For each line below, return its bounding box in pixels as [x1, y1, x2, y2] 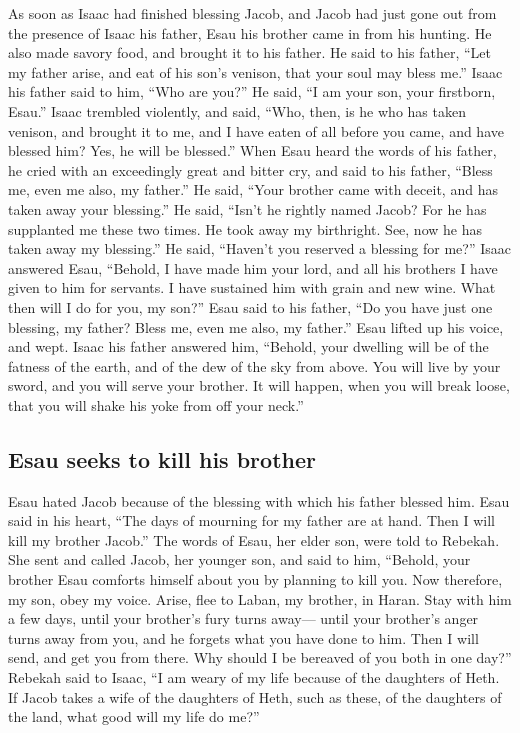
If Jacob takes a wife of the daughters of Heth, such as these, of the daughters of [8, 686, 502, 707]
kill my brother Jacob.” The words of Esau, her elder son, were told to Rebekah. [8, 529, 500, 550]
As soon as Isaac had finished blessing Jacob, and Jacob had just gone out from [8, 3, 497, 23]
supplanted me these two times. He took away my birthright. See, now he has [8, 218, 482, 239]
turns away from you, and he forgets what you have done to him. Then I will [8, 627, 479, 648]
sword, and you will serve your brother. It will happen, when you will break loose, [8, 375, 510, 396]
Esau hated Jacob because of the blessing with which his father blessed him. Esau [8, 490, 510, 511]
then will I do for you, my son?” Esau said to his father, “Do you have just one [8, 296, 493, 317]
